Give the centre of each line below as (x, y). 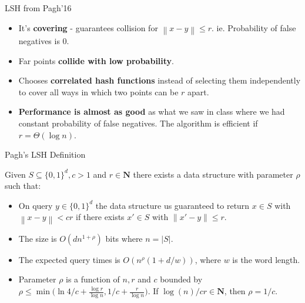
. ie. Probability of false (254, 27)
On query (36, 205)
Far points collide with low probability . (96, 60)
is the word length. (266, 259)
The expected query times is (69, 259)
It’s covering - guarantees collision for (88, 27)
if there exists (100, 217)
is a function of (93, 279)
